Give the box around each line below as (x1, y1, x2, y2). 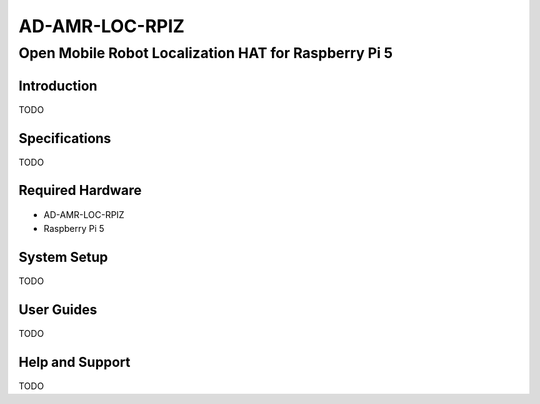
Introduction (18, 77, 98, 94)
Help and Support (18, 353, 131, 370)
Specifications (18, 130, 112, 147)
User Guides (18, 301, 98, 318)
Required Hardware (18, 182, 142, 199)
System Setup (18, 248, 109, 265)
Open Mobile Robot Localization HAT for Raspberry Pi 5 (18, 44, 394, 62)
